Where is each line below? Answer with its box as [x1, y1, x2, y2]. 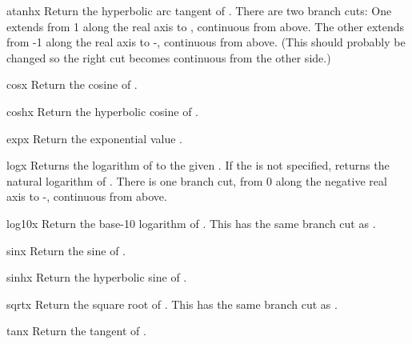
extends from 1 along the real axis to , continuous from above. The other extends [6, 18, 405, 34]
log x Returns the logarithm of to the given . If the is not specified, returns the [6, 157, 390, 174]
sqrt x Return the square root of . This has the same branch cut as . [6, 295, 338, 312]
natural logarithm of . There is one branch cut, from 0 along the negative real [6, 172, 387, 189]
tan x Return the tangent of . [6, 322, 146, 339]
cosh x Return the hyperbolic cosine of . [6, 102, 199, 119]
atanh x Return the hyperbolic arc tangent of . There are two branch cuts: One [6, 2, 392, 18]
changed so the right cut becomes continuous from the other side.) [6, 49, 331, 66]
